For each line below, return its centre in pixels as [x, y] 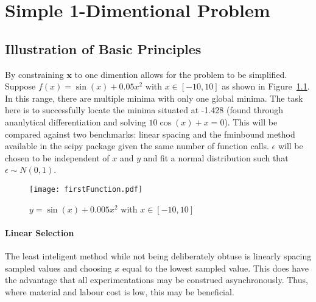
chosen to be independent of [57, 157]
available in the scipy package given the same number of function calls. [137, 146]
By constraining [34, 74]
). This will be [251, 121]
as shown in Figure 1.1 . [266, 86]
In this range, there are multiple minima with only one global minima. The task [154, 98]
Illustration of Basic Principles [103, 48]
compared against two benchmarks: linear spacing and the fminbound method [150, 134]
